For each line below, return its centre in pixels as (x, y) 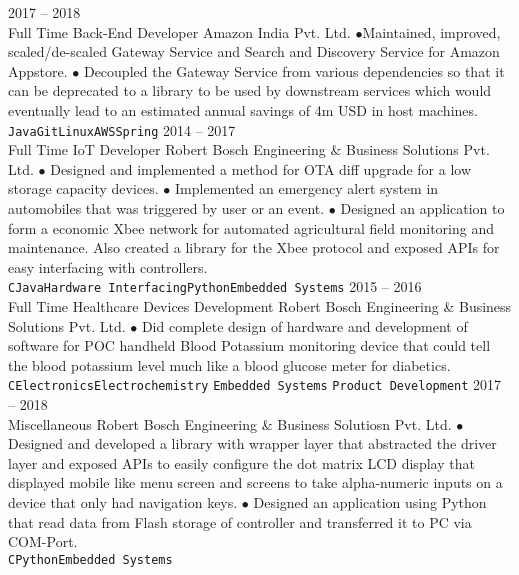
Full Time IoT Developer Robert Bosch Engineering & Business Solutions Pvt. (249, 149)
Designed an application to (422, 208)
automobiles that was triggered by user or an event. (166, 208)
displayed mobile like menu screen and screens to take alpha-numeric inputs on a (255, 482)
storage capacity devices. (83, 188)
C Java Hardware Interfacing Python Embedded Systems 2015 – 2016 (215, 286)
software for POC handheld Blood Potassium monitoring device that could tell (249, 345)
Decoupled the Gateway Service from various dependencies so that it (294, 70)
